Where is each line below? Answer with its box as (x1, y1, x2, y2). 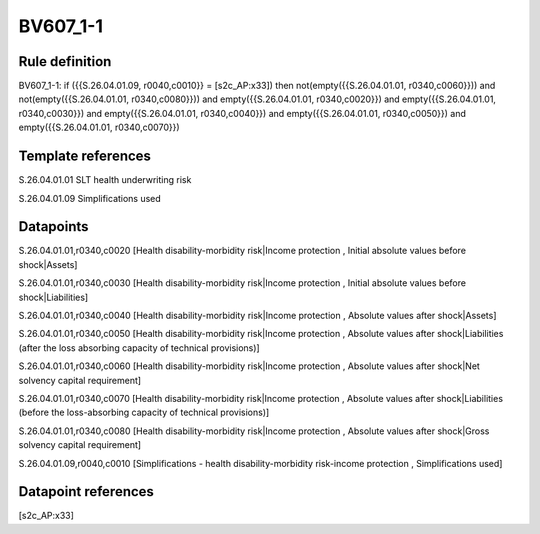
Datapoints (18, 218, 89, 235)
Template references (18, 148, 152, 165)
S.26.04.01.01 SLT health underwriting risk (18, 174, 192, 186)
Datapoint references (18, 483, 155, 500)
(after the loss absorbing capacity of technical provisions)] (18, 341, 260, 354)
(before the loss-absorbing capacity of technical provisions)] (18, 406, 270, 419)
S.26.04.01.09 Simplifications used (18, 192, 162, 204)
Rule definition (18, 53, 112, 70)
